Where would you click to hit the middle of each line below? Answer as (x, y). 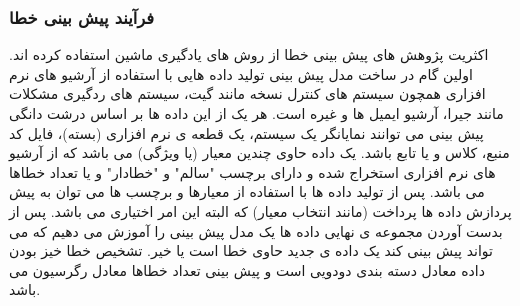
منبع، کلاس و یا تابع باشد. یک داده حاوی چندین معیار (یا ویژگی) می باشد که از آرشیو (259, 152)
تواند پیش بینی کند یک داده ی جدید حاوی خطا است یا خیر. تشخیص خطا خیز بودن (251, 250)
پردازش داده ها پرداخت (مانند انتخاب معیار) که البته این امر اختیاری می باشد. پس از (260, 210)
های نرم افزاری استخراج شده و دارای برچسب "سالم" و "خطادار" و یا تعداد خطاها (252, 171)
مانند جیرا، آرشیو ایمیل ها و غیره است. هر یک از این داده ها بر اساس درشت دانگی (256, 113)
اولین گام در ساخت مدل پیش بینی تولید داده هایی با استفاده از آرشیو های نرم (241, 73)
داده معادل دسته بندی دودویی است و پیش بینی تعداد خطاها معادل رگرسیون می (247, 269)
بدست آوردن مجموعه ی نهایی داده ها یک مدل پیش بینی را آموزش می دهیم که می (256, 230)
